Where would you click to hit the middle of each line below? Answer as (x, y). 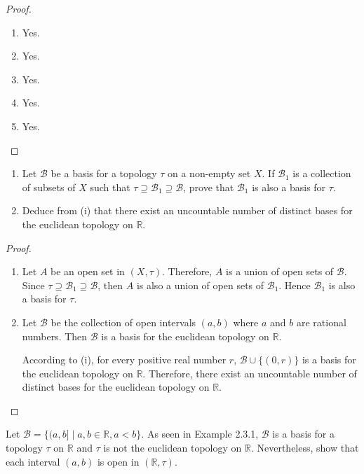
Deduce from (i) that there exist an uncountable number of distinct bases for (187, 210)
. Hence (295, 285)
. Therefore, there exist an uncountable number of (250, 373)
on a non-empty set (209, 173)
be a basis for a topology (104, 173)
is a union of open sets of (280, 271)
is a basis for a (303, 434)
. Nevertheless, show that (305, 448)
